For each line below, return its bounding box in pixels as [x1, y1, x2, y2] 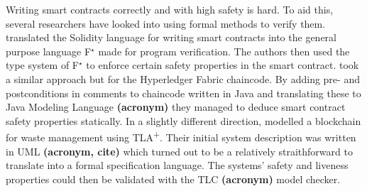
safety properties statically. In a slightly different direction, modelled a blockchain [6, 113, 361, 128]
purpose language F [6, 43, 92, 58]
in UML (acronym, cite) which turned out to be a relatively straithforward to [6, 143, 353, 158]
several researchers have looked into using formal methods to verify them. [6, 16, 326, 31]
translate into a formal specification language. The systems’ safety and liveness [6, 158, 349, 173]
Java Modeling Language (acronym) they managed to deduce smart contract [6, 99, 346, 114]
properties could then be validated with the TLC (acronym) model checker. [6, 171, 341, 186]
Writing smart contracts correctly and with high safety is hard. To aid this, [6, 2, 334, 16]
